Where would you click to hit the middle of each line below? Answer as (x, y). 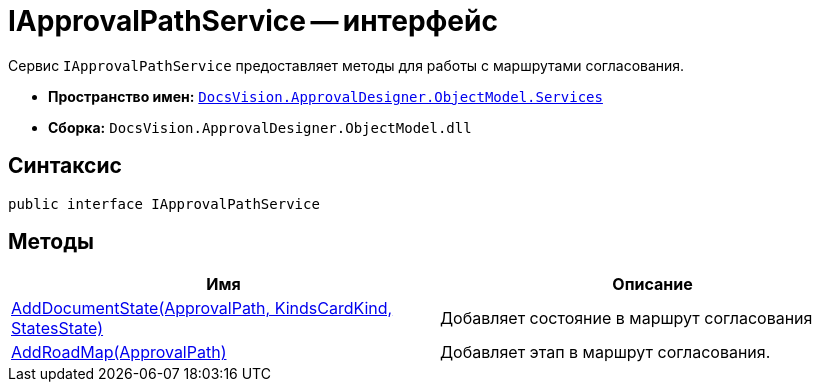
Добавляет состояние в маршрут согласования (626, 318)
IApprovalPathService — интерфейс (253, 21)
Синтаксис (65, 166)
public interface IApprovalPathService (164, 203)
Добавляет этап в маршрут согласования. (605, 352)
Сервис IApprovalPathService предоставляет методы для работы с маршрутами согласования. (346, 65)
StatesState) (57, 328)
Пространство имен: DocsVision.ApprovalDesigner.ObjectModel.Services (325, 96)
